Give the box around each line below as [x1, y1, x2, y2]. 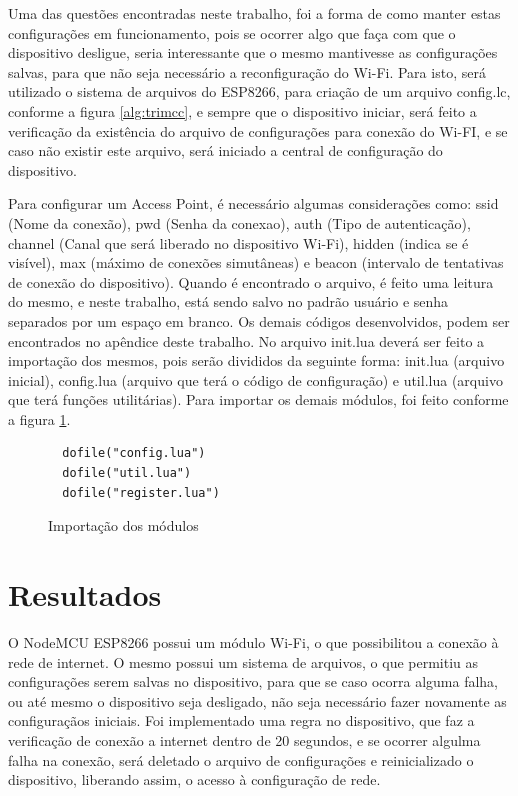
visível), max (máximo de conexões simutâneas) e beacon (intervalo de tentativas [8, 252, 504, 273]
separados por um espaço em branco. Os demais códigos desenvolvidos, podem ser [8, 310, 510, 331]
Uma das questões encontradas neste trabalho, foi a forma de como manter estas [8, 3, 501, 23]
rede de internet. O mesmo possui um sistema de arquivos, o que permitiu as [8, 651, 479, 672]
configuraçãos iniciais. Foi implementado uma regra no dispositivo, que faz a [8, 710, 475, 731]
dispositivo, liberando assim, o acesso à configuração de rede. [8, 769, 381, 790]
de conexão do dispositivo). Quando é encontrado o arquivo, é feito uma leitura [8, 271, 494, 292]
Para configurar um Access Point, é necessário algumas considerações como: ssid [8, 193, 499, 214]
